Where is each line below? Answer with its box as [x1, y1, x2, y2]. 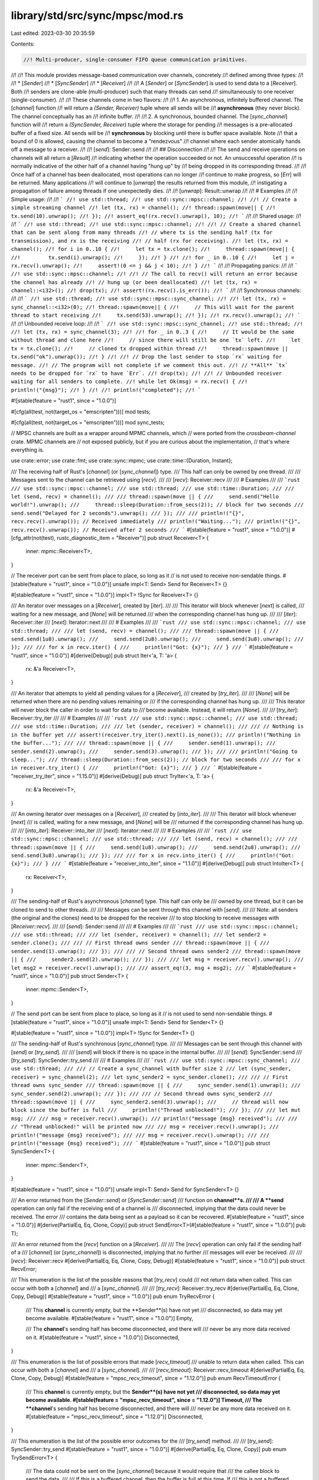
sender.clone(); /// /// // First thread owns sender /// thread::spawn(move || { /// [11, 940, 270, 947]
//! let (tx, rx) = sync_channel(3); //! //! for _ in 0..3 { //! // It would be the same [11, 329, 295, 336]
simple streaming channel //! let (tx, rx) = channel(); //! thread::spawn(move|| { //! [11, 204, 276, 211]
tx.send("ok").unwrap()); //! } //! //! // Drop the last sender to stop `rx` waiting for [11, 353, 282, 361]
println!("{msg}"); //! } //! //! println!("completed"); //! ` [11, 387, 201, 393]
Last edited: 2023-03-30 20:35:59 [11, 30, 95, 37]
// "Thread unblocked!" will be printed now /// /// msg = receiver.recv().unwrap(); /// [11, 1124, 279, 1130]
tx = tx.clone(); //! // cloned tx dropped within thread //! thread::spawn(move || [11, 345, 289, 352]
